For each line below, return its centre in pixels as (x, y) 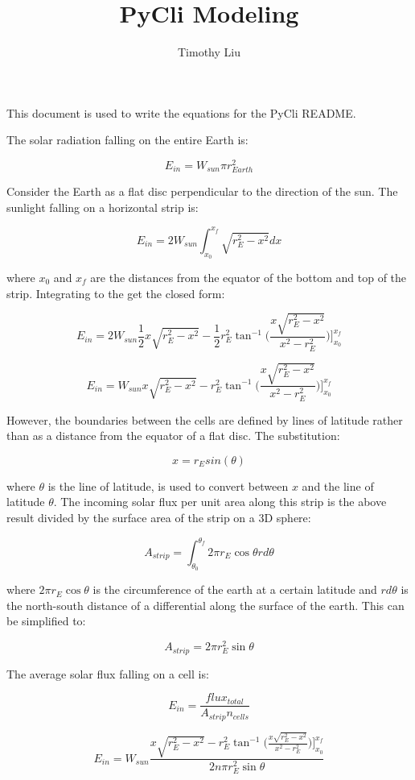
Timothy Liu (209, 52)
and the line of (338, 485)
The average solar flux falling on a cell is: (108, 673)
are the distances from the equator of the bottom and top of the (249, 278)
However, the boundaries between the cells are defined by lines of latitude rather (205, 419)
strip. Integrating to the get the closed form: (116, 293)
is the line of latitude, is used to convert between (168, 485)
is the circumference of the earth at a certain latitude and (235, 589)
